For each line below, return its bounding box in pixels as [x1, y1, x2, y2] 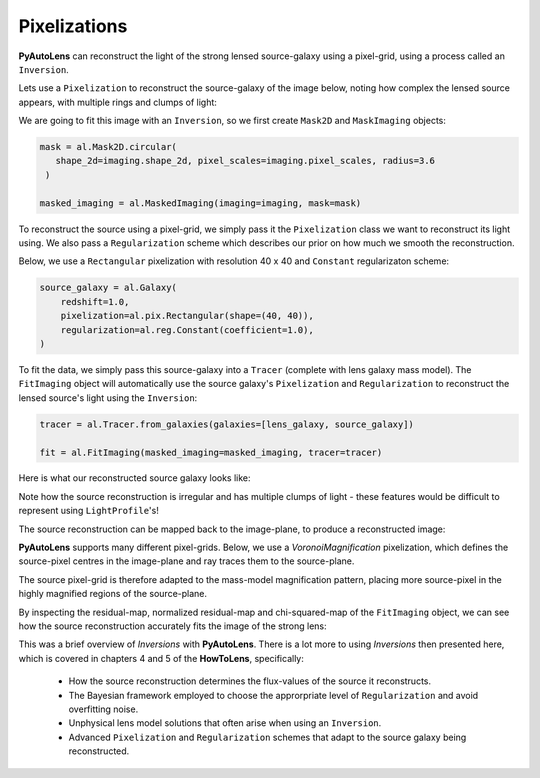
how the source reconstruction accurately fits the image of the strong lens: [18, 620, 327, 632]
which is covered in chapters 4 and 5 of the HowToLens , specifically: [18, 652, 305, 664]
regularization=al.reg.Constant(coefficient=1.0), [60, 324, 314, 335]
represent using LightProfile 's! [18, 505, 159, 517]
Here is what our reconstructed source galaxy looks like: [18, 472, 251, 484]
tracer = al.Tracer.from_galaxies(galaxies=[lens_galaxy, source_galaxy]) [39, 418, 415, 430]
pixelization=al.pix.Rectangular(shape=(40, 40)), [60, 310, 314, 322]
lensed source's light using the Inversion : [18, 391, 198, 404]
